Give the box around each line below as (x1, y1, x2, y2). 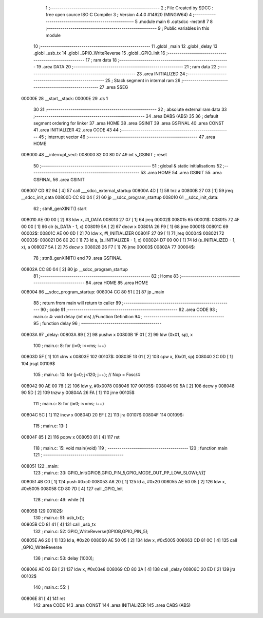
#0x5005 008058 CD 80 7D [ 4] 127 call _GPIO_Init (21, 486, 123, 492)
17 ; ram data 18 (85, 57, 117, 63)
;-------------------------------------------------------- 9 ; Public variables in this (45, 25, 209, 31)
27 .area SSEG (99, 84, 129, 90)
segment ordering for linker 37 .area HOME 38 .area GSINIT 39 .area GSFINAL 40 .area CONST (33, 120, 224, 126)
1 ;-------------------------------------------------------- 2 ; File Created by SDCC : (45, 5, 214, 11)
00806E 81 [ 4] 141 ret (21, 596, 65, 601)
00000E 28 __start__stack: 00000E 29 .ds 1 (21, 95, 108, 101)
